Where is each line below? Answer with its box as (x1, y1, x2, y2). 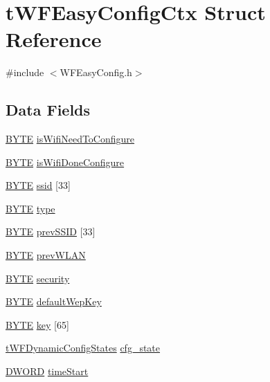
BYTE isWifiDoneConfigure (6, 154, 125, 169)
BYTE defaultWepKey (6, 294, 102, 309)
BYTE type (6, 201, 55, 215)
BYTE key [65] (6, 317, 69, 331)
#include (6, 65, 44, 80)
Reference (6, 25, 102, 53)
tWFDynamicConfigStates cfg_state (6, 340, 161, 355)
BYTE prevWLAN (6, 248, 86, 262)
